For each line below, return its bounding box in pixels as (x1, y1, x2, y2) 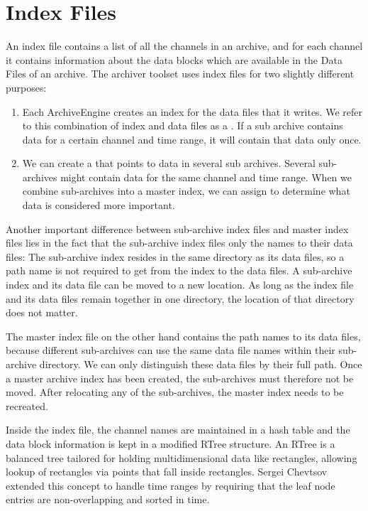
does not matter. (6, 305, 78, 320)
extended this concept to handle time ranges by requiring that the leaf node (6, 478, 335, 493)
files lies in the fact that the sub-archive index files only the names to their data (6, 235, 353, 250)
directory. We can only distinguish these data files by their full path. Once (39, 357, 362, 371)
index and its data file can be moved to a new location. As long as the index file (6, 277, 354, 292)
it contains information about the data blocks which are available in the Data (6, 52, 342, 67)
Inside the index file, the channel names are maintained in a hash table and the (6, 422, 350, 437)
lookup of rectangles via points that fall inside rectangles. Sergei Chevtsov (6, 464, 328, 479)
